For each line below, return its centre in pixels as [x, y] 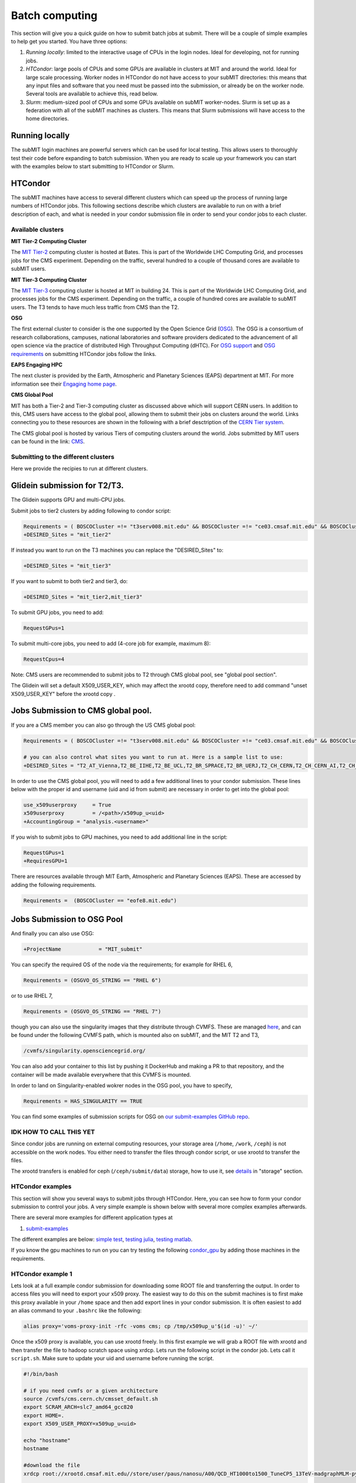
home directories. [47, 119]
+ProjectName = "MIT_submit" [83, 949]
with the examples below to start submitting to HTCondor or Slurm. [93, 167]
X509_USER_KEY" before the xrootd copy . [63, 693]
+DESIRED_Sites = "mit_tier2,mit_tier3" [83, 597]
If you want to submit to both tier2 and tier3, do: [69, 581]
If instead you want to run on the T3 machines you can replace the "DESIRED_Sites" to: [117, 550]
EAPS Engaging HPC [37, 365]
